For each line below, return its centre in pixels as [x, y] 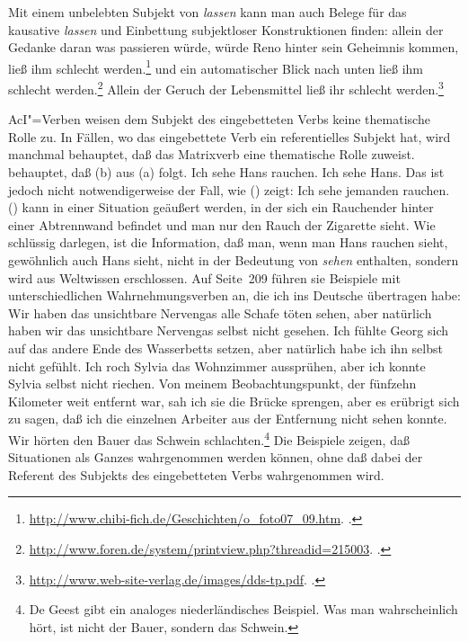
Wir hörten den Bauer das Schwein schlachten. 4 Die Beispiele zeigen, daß [209, 438]
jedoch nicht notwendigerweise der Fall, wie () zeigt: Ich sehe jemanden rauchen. [229, 189]
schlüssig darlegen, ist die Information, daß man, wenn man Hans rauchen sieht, [228, 242]
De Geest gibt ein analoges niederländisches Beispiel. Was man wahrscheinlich [243, 609]
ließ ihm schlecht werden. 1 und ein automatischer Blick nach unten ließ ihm [216, 67]
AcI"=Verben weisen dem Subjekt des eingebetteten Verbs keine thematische [219, 119]
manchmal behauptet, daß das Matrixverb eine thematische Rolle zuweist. [212, 154]
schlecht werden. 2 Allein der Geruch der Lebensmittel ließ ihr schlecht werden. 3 [226, 88]
